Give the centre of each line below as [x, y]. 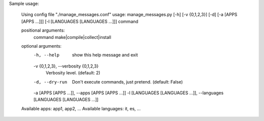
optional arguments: [42, 46]
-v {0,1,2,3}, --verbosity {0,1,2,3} [66, 66]
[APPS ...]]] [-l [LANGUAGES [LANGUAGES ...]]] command [80, 21]
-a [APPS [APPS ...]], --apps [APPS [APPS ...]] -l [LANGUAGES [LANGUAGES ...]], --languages [129, 93]
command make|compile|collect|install [72, 37]
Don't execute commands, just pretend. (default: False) [128, 82]
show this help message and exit [105, 55]
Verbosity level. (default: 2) [73, 73]
